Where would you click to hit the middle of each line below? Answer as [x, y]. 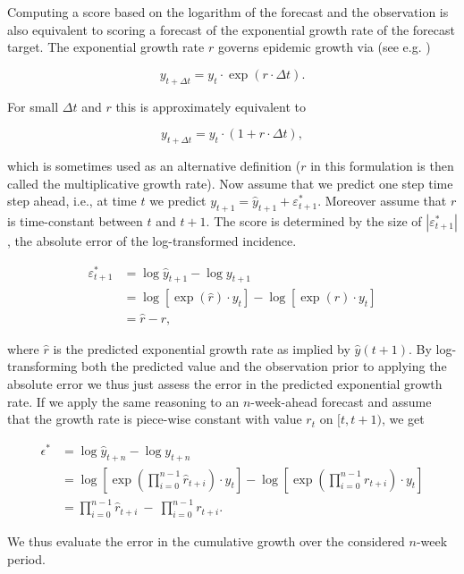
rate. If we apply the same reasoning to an [123, 401]
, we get [403, 419]
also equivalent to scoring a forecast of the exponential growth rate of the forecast [231, 29]
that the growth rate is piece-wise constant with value [155, 419]
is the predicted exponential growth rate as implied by [202, 348]
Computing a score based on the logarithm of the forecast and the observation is [228, 12]
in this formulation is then [382, 165]
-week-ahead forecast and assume [341, 401]
